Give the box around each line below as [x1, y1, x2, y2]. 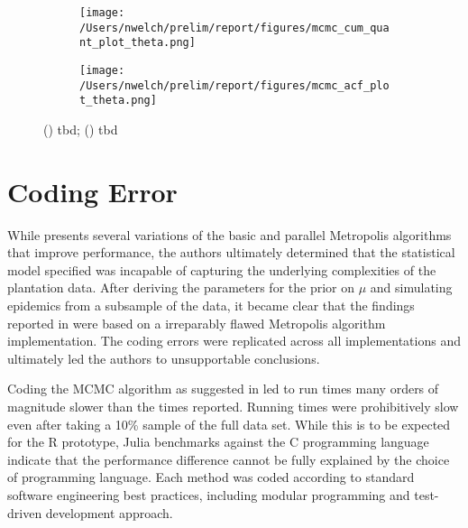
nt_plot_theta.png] [79, 36, 196, 50]
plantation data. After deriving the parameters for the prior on [7, 278, 355, 297]
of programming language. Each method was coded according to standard [7, 468, 415, 486]
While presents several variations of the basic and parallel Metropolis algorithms [7, 225, 452, 244]
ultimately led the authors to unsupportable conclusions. [7, 348, 320, 367]
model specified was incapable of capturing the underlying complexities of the [7, 260, 436, 279]
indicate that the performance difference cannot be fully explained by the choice [7, 449, 450, 468]
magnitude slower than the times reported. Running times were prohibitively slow [7, 397, 459, 415]
